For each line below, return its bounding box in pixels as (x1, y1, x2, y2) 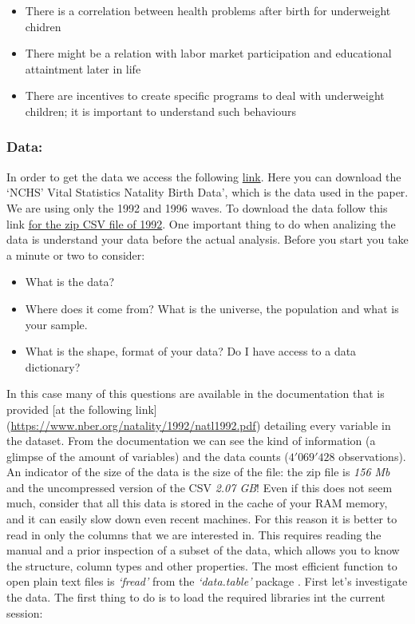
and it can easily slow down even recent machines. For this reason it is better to (6, 511, 397, 527)
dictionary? (25, 358, 81, 375)
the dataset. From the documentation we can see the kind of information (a (6, 432, 376, 449)
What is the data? (25, 273, 115, 290)
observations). (338, 447, 406, 464)
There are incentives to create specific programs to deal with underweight (25, 87, 385, 104)
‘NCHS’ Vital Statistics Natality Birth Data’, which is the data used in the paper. (6, 184, 409, 201)
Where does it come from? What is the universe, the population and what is (25, 300, 399, 316)
